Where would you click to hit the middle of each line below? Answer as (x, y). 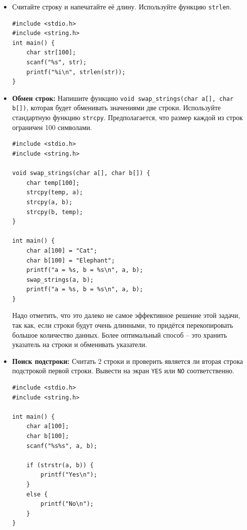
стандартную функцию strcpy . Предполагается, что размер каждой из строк (127, 117)
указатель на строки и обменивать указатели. (80, 344)
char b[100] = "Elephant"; (71, 260)
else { (37, 494)
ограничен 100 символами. (52, 127)
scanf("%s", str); (57, 63)
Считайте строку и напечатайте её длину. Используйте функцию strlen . (122, 6)
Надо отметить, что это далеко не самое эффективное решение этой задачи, (126, 315)
